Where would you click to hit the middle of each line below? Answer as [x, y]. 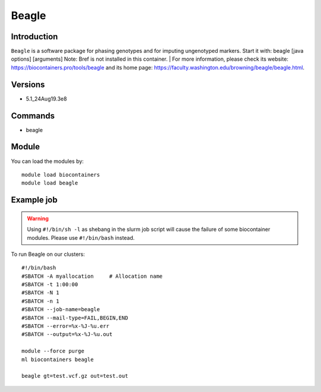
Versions [28, 84]
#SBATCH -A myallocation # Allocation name [92, 276]
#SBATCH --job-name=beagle [61, 310]
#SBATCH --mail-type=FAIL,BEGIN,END [75, 318]
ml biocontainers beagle [58, 359]
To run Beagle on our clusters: [48, 254]
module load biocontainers [61, 175]
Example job [34, 200]
